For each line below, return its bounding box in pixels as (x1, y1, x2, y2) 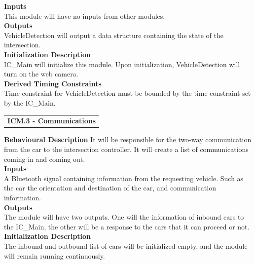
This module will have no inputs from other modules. (4, 10, 165, 21)
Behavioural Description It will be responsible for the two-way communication (4, 134, 252, 145)
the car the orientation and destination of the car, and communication (4, 183, 216, 193)
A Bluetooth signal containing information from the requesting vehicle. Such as (4, 173, 244, 183)
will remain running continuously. (4, 250, 105, 261)
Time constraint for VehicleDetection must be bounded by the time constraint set (4, 88, 251, 98)
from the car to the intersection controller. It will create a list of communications (4, 144, 249, 154)
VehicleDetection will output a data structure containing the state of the (4, 30, 223, 40)
